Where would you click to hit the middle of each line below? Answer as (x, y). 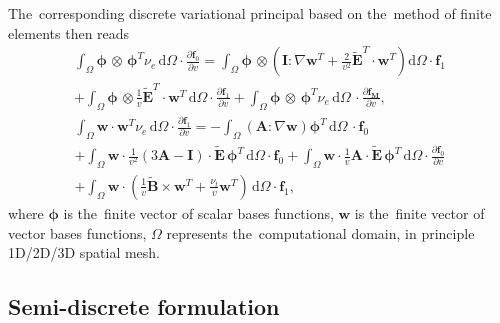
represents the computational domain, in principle (320, 232)
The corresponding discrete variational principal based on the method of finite (250, 13)
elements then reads (69, 32)
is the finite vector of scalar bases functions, (198, 212)
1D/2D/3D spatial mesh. (84, 252)
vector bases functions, (77, 232)
